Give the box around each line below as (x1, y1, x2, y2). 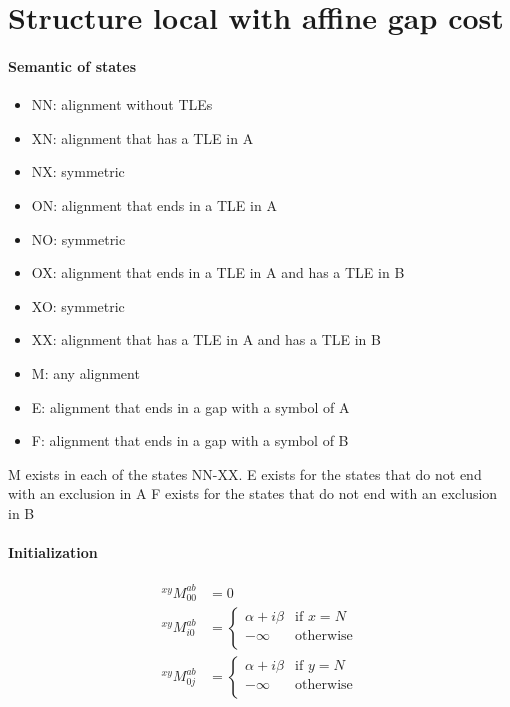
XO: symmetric (31, 295, 125, 316)
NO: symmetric (31, 228, 126, 249)
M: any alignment (31, 362, 140, 383)
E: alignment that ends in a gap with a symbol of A (31, 396, 350, 417)
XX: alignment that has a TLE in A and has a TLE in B (31, 329, 381, 350)
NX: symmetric (31, 161, 125, 182)
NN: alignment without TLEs (31, 94, 213, 115)
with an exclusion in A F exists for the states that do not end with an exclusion (8, 483, 498, 504)
